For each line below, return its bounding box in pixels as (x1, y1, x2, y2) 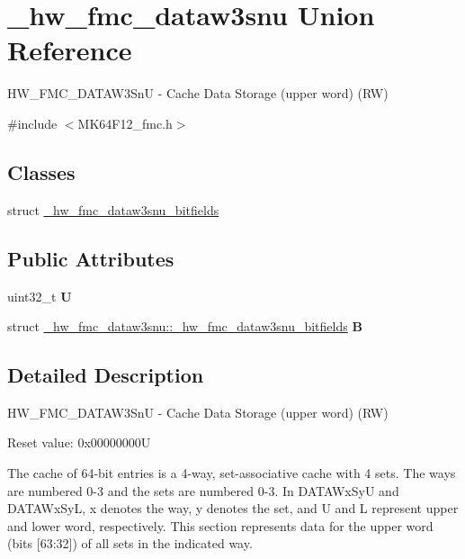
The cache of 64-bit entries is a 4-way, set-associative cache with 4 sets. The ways (7, 464, 456, 482)
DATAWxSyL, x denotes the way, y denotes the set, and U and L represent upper (7, 499, 459, 518)
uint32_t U (7, 286, 72, 305)
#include (7, 113, 58, 132)
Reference (7, 32, 132, 68)
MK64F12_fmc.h (77, 113, 173, 132)
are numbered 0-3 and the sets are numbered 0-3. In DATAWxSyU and (7, 481, 399, 500)
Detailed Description (7, 361, 204, 389)
